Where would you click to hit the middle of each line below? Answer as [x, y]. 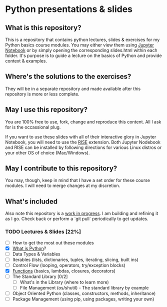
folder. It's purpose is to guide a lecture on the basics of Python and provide [83, 55]
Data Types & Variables [36, 254]
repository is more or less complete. [42, 94]
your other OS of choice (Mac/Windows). [47, 152]
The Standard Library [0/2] [40, 276]
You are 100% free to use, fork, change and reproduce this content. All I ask [83, 121]
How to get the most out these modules [53, 242]
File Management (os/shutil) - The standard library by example [84, 288]
